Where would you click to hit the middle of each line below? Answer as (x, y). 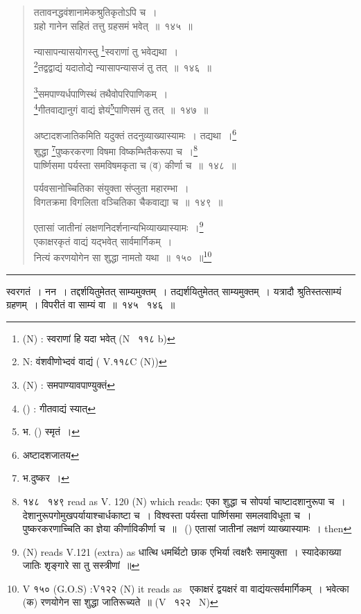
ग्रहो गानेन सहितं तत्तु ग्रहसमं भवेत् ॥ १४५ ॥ (113, 25)
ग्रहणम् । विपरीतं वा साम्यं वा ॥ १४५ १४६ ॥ (91, 305)
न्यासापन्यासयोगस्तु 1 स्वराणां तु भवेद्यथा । (106, 50)
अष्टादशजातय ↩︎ (51, 454)
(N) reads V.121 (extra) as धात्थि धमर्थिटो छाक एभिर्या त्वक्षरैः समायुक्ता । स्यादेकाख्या (182, 551)
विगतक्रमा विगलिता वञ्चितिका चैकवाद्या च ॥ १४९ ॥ (128, 201)
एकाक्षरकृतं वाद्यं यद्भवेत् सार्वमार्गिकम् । (103, 241)
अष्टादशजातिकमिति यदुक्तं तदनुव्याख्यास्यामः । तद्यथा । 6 (135, 134)
